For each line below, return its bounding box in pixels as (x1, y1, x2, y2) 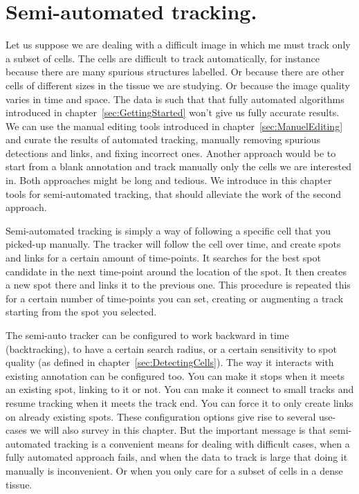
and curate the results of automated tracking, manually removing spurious (6, 132, 321, 147)
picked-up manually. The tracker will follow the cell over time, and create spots (6, 237, 341, 251)
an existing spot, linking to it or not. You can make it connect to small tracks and (6, 382, 354, 396)
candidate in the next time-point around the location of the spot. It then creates (6, 264, 347, 278)
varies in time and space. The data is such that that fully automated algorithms (6, 91, 344, 106)
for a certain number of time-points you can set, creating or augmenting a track (6, 291, 344, 305)
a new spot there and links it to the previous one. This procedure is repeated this (6, 277, 351, 292)
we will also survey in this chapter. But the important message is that (30, 423, 326, 437)
